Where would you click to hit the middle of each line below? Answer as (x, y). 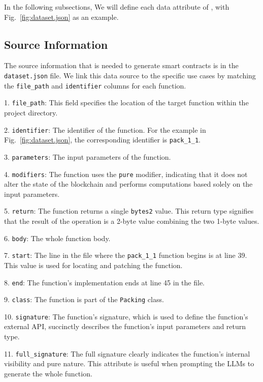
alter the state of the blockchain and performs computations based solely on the (128, 184)
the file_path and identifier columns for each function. (95, 85)
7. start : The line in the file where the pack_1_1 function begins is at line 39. (126, 255)
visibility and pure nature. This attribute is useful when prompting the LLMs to (129, 363)
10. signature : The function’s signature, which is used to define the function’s (126, 316)
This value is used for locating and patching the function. (93, 265)
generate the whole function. (48, 373)
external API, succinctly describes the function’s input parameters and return (125, 326)
